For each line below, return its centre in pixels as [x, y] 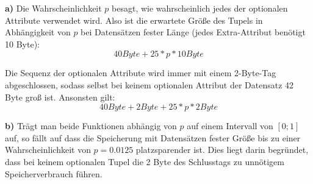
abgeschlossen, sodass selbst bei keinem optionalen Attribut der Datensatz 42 [149, 84]
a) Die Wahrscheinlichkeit [53, 8]
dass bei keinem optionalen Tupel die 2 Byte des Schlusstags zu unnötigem [145, 161]
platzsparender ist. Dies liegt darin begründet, [222, 150]
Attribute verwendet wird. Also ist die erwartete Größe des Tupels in [134, 20]
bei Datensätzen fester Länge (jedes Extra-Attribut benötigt [193, 32]
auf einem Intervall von [230, 126]
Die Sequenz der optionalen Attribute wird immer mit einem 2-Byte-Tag [141, 73]
